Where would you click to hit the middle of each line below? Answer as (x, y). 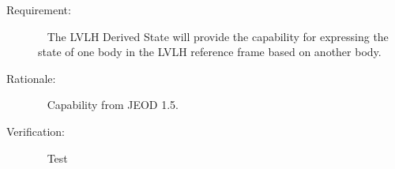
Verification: (36, 131)
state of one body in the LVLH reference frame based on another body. (210, 52)
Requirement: (39, 9)
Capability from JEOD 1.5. (113, 105)
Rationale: (31, 78)
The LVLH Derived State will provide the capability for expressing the (218, 36)
